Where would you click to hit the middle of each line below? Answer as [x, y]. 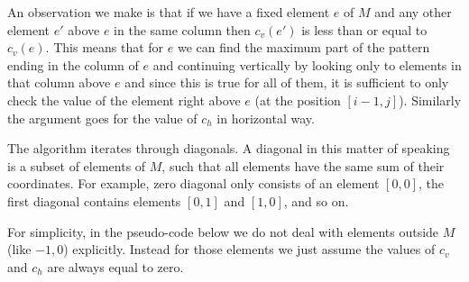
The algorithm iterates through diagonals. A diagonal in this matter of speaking [229, 148]
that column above [59, 82]
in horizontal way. [266, 118]
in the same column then [182, 29]
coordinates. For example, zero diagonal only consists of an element [193, 183]
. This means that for [105, 47]
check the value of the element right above [124, 100]
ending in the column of [73, 64]
